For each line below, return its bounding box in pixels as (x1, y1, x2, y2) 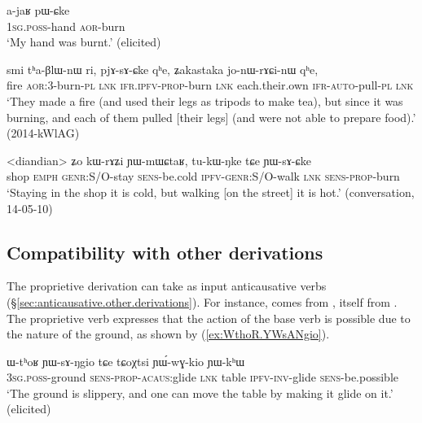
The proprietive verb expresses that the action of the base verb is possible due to (7, 309, 411, 326)
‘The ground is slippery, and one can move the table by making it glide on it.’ (7, 384, 393, 401)
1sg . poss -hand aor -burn (7, 17, 125, 34)
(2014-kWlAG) (7, 124, 80, 142)
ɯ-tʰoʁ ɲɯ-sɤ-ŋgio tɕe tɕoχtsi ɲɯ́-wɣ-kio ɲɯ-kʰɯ (7, 352, 245, 369)
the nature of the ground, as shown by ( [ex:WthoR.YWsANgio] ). (7, 325, 330, 342)
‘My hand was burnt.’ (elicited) (7, 33, 161, 50)
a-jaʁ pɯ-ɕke (7, 2, 70, 18)
